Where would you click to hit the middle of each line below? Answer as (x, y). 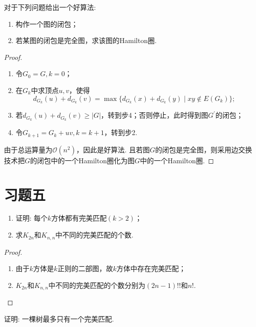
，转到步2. (121, 132)
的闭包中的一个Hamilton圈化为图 (83, 160)
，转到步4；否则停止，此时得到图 (155, 115)
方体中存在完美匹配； (151, 268)
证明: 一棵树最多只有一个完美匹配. (59, 318)
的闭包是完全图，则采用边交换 (203, 149)
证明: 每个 (32, 218)
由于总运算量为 (28, 149)
